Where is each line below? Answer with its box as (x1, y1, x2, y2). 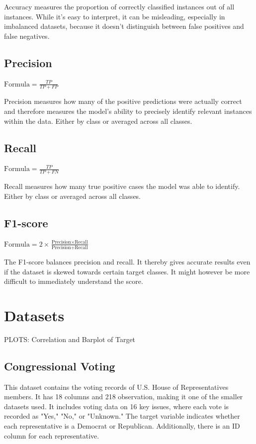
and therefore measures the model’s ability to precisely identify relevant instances (4, 106, 252, 116)
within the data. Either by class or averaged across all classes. (4, 115, 192, 126)
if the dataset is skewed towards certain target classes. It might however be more (4, 266, 250, 276)
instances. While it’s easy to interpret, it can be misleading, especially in (4, 11, 225, 21)
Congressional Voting (4, 358, 115, 373)
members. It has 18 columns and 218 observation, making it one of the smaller (4, 391, 243, 402)
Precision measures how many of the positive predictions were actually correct (4, 96, 242, 106)
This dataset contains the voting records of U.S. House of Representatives (4, 381, 229, 392)
